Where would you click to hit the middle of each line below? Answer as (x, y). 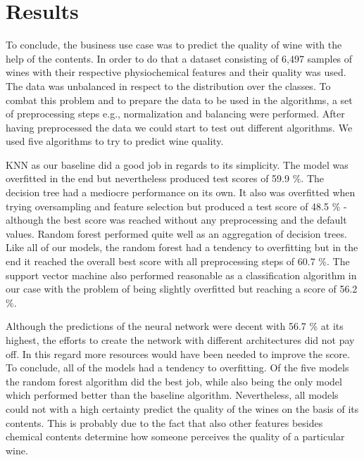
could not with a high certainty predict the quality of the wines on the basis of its (182, 408)
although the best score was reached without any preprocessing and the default (176, 220)
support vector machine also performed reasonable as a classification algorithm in (181, 275)
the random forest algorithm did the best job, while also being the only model (174, 381)
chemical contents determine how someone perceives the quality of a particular (175, 436)
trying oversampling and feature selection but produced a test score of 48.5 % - (176, 206)
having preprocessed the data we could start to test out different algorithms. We (179, 127)
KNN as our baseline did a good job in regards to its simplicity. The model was (177, 164)
